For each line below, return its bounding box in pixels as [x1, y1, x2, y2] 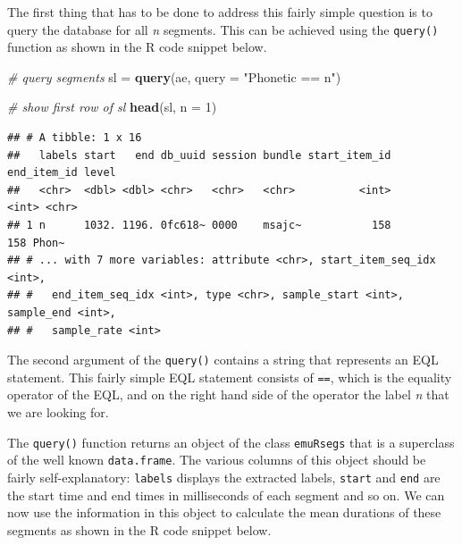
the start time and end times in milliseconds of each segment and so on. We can [7, 485, 445, 504]
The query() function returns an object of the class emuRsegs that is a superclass [7, 432, 455, 451]
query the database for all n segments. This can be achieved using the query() [7, 20, 439, 38]
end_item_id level [7, 166, 116, 180]
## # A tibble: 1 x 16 [7, 131, 142, 145]
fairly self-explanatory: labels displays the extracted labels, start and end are [7, 467, 441, 486]
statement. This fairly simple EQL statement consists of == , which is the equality [7, 367, 452, 386]
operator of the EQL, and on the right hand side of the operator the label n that [7, 385, 449, 404]
